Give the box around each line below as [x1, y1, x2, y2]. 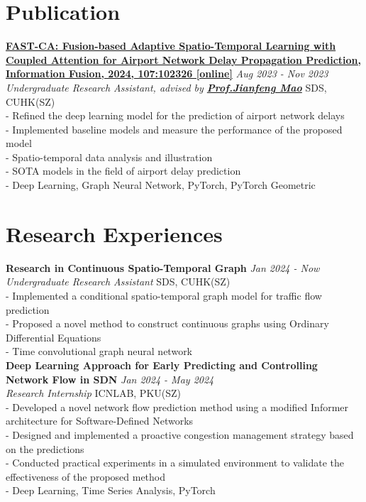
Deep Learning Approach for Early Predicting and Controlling [6, 357, 318, 372]
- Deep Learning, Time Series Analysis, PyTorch [6, 483, 216, 498]
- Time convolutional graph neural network [6, 344, 193, 359]
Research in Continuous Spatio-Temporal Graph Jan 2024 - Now [6, 260, 320, 275]
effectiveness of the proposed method [6, 469, 166, 484]
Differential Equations [6, 329, 101, 344]
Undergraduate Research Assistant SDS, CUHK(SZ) [6, 274, 231, 289]
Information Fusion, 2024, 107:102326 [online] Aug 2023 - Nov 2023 [6, 66, 328, 81]
